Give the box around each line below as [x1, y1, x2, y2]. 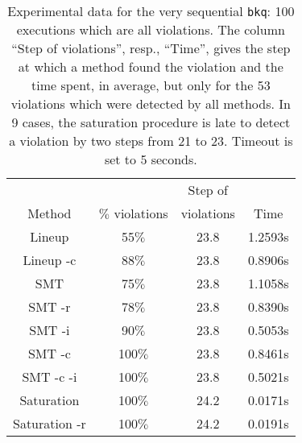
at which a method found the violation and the [18, 57, 283, 76]
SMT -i [29, 321, 70, 339]
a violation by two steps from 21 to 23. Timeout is [9, 131, 293, 150]
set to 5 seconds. [104, 150, 197, 168]
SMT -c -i [22, 367, 77, 386]
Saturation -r [13, 414, 86, 433]
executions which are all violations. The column [16, 20, 285, 39]
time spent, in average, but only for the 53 [31, 76, 271, 94]
